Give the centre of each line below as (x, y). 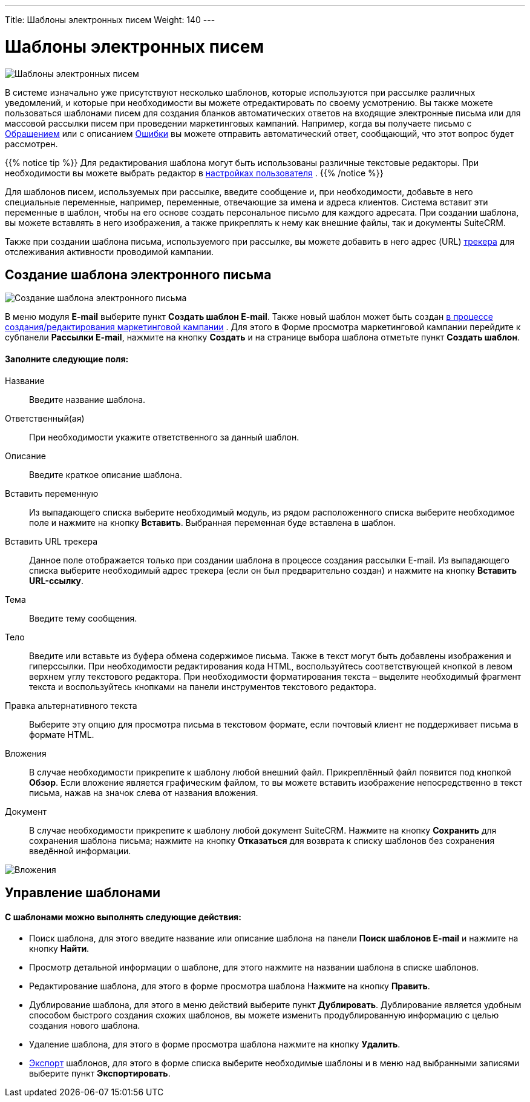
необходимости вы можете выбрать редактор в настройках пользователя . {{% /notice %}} (194, 173)
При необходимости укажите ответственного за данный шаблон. (164, 437)
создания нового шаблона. (85, 1026)
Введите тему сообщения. (83, 618)
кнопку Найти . (59, 949)
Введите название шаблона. (87, 399)
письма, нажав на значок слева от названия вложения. (144, 792)
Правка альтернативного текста (71, 705)
